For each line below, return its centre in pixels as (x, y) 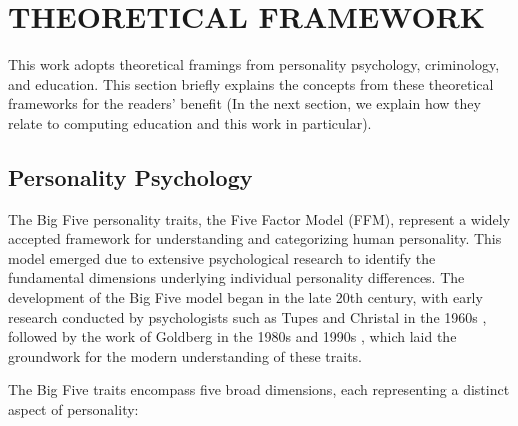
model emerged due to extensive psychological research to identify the (222, 257)
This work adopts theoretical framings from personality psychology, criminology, (254, 64)
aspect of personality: (73, 409)
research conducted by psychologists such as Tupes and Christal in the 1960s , (247, 316)
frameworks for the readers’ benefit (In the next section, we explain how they (244, 103)
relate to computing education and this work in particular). (190, 122)
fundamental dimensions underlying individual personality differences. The (236, 277)
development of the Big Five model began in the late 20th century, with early (245, 297)
